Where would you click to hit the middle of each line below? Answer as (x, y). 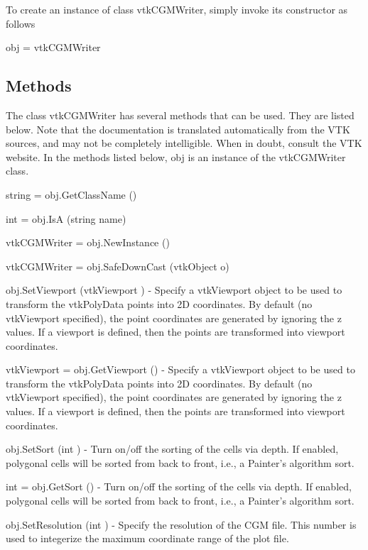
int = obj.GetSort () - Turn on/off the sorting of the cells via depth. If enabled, (179, 486)
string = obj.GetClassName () (71, 194)
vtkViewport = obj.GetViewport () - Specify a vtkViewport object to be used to (180, 369)
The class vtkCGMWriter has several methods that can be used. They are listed (180, 115)
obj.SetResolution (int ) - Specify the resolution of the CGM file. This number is (181, 524)
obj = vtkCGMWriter (53, 47)
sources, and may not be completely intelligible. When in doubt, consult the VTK (184, 143)
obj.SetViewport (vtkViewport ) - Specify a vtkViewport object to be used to (174, 290)
